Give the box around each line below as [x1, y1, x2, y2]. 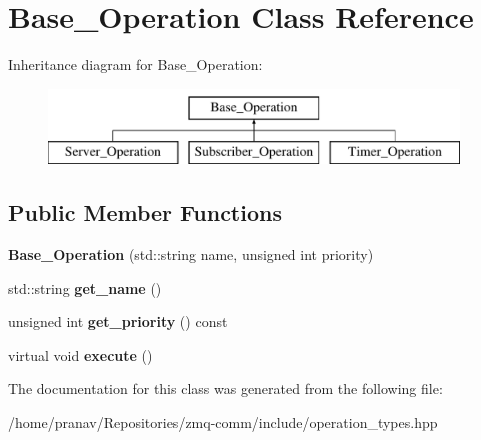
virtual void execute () [8, 344, 153, 365]
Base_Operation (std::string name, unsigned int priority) [8, 244, 374, 265]
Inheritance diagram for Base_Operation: [8, 54, 263, 75]
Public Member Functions [8, 197, 282, 228]
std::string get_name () [8, 277, 162, 298]
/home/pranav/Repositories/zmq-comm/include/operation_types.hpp [8, 412, 438, 433]
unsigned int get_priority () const [8, 311, 228, 332]
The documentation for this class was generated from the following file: [8, 378, 443, 399]
